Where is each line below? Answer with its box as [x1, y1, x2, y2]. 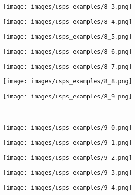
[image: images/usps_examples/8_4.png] [3, 18, 132, 25]
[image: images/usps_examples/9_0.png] [3, 124, 132, 132]
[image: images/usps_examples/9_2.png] [3, 154, 132, 161]
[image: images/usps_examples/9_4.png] [3, 184, 132, 191]
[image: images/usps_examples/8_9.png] [3, 93, 132, 100]
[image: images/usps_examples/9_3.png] [3, 169, 132, 176]
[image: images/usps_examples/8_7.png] [3, 63, 132, 70]
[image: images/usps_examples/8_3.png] [3, 3, 132, 10]
